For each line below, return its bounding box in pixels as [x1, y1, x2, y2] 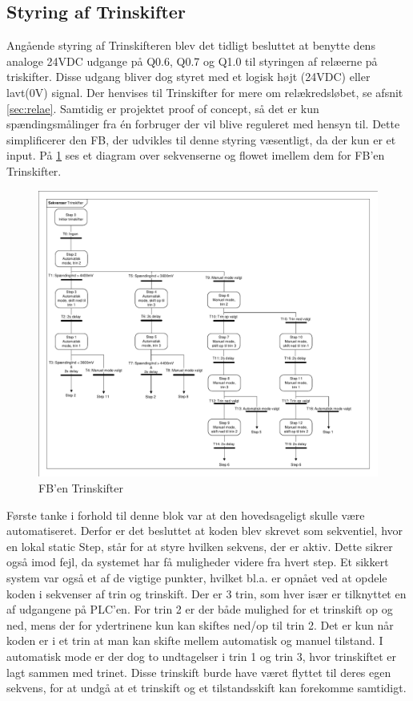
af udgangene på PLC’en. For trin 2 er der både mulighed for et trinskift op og [6, 601, 393, 618]
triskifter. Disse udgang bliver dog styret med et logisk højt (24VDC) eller [6, 68, 371, 85]
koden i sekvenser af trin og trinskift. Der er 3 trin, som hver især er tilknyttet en [6, 585, 407, 602]
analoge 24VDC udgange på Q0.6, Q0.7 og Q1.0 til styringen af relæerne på [6, 52, 378, 69]
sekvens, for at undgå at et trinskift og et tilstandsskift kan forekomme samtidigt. [6, 679, 407, 696]
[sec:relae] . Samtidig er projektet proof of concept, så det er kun [6, 99, 319, 116]
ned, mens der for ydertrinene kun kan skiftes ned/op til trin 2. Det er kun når [6, 616, 394, 633]
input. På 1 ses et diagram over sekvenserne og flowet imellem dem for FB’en [6, 147, 385, 164]
